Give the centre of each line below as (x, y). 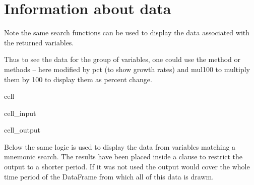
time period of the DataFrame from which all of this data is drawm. (109, 176)
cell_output (22, 130)
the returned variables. (39, 42)
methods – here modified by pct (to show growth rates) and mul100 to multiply (127, 69)
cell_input (20, 113)
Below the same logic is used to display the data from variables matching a (120, 146)
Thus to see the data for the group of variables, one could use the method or (122, 59)
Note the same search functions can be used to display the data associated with (127, 33)
